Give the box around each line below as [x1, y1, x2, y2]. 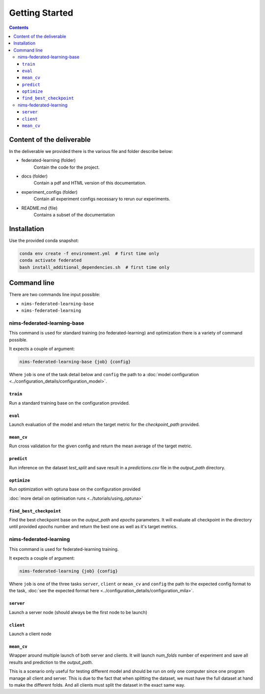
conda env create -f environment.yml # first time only [19, 251, 159, 256]
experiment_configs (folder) [21, 189, 78, 195]
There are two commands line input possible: [9, 292, 101, 298]
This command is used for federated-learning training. [9, 546, 119, 552]
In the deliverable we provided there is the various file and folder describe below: [9, 148, 173, 154]
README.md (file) [21, 205, 58, 211]
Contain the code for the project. [33, 164, 100, 170]
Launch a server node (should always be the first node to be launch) [9, 609, 147, 615]
